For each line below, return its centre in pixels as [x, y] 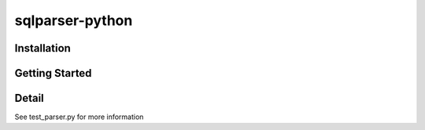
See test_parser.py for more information [79, 117]
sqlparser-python [74, 20]
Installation [42, 48]
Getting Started [53, 73]
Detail [30, 98]
